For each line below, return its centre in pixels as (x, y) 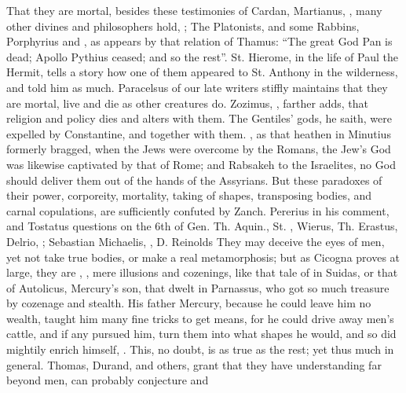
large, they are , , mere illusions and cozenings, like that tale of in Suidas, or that (202, 272)
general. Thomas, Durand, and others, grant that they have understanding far (194, 364)
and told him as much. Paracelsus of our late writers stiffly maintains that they (197, 87)
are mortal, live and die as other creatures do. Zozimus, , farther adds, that (188, 103)
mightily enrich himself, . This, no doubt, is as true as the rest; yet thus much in (200, 349)
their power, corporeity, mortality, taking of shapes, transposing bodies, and (189, 195)
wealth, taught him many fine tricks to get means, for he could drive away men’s (200, 318)
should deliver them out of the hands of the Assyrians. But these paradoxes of (194, 180)
